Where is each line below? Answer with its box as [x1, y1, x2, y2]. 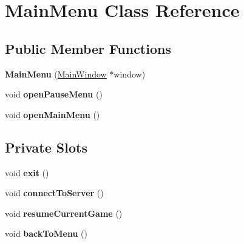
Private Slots [5, 137, 87, 156]
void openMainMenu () [5, 108, 100, 120]
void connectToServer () [5, 186, 104, 199]
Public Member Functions [5, 39, 171, 58]
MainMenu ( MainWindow [5, 67, 107, 80]
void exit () [5, 166, 49, 179]
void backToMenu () [5, 227, 87, 240]
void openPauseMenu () [5, 88, 103, 101]
